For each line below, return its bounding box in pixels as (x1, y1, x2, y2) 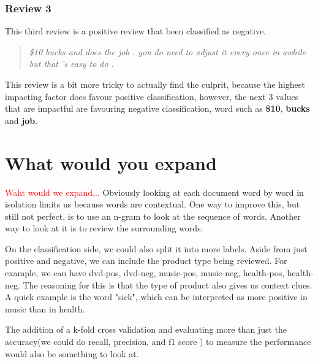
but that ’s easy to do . (29, 57, 114, 70)
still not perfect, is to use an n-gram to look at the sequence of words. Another (5, 209, 301, 222)
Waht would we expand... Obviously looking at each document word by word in (5, 185, 304, 198)
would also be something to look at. (5, 347, 139, 360)
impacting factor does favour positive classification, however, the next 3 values (5, 90, 299, 103)
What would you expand (5, 150, 217, 175)
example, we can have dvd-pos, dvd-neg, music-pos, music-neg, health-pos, (5, 266, 285, 279)
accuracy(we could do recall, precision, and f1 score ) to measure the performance (5, 335, 311, 348)
